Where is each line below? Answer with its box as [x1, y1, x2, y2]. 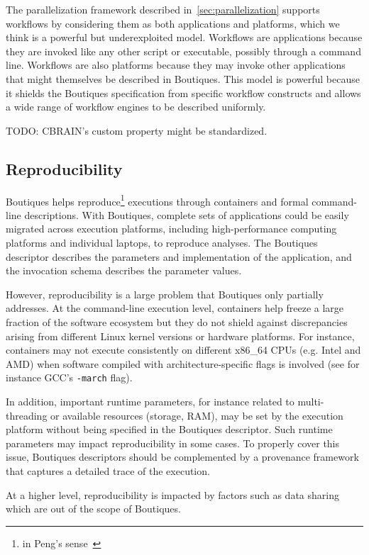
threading [6, 408, 48, 422]
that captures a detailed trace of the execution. [6, 463, 210, 478]
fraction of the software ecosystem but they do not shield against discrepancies [6, 314, 348, 329]
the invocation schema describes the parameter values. [6, 263, 242, 278]
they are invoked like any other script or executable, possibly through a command [6, 43, 361, 58]
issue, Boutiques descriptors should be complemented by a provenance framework [6, 449, 359, 464]
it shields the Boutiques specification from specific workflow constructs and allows [6, 85, 361, 100]
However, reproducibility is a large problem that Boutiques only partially [6, 286, 324, 301]
